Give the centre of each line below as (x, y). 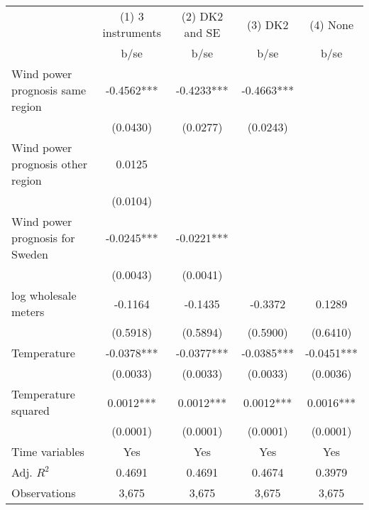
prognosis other (49, 164)
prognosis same (49, 90)
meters (28, 311)
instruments (132, 32)
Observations (44, 493)
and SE (202, 32)
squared (31, 410)
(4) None (331, 24)
